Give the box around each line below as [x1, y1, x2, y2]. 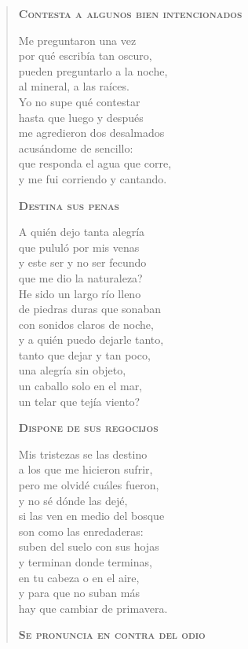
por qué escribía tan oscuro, [18, 47, 152, 64]
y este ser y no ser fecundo [18, 254, 147, 271]
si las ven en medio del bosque [18, 507, 165, 524]
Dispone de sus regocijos [18, 419, 159, 436]
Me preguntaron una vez [18, 31, 137, 48]
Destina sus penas [18, 197, 119, 213]
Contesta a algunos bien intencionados [18, 6, 243, 21]
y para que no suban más [18, 584, 140, 601]
